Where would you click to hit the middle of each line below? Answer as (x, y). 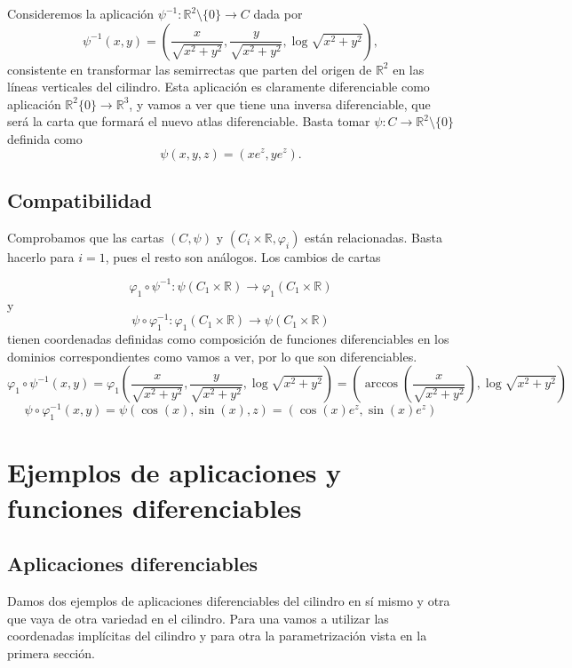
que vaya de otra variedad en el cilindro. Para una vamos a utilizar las (198, 618)
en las (409, 69)
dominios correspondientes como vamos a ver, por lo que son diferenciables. (212, 356)
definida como (45, 138)
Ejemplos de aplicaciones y (175, 472)
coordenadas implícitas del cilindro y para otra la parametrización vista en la (217, 636)
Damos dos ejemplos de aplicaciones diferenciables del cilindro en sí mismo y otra (229, 600)
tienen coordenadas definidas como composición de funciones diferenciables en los (228, 339)
